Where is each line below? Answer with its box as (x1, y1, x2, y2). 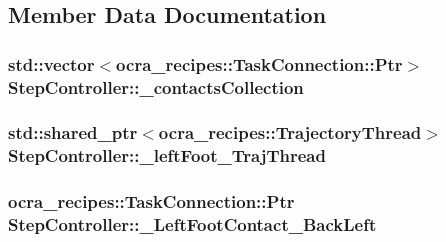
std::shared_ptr (8, 120, 138, 145)
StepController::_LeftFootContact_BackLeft (8, 212, 377, 237)
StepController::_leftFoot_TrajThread (8, 143, 326, 168)
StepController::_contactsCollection (8, 74, 304, 99)
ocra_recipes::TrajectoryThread (158, 120, 422, 145)
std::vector (8, 51, 95, 76)
